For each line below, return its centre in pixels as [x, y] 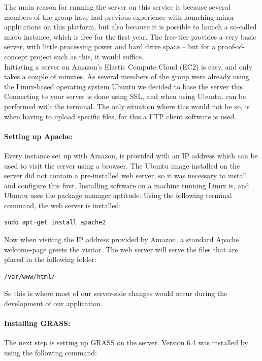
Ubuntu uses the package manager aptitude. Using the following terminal [118, 195]
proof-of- [231, 46]
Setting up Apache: [39, 136]
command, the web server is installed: [63, 205]
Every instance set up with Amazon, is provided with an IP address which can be [131, 155]
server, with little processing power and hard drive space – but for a [110, 46]
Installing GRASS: [37, 323]
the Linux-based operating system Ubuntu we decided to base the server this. [125, 86]
